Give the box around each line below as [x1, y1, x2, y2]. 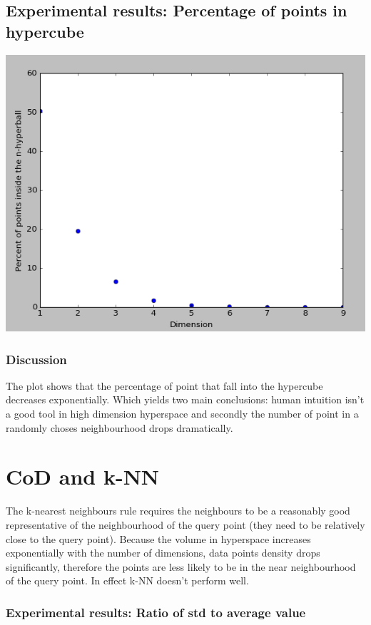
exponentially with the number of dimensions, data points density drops [6, 545, 320, 560]
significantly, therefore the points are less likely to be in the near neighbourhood [6, 559, 356, 574]
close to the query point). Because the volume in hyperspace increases [6, 531, 311, 546]
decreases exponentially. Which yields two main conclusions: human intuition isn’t [6, 392, 365, 407]
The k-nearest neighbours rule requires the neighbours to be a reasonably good [6, 503, 350, 518]
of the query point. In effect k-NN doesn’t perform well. [6, 573, 249, 588]
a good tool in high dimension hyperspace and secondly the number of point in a [6, 406, 359, 421]
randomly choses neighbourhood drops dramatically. [6, 420, 233, 435]
